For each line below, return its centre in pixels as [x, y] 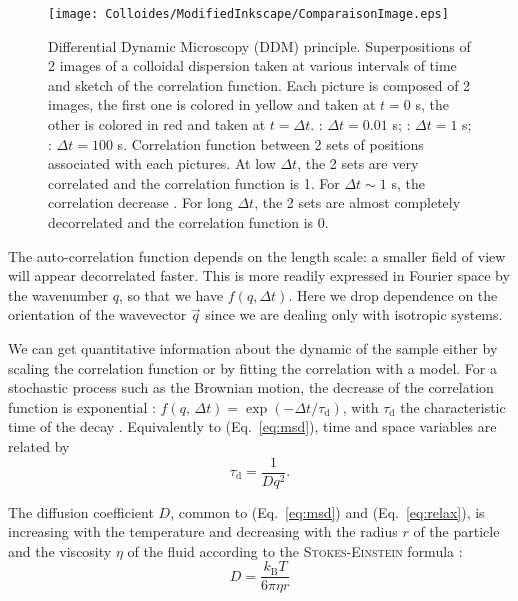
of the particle [456, 531]
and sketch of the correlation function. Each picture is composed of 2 [259, 84]
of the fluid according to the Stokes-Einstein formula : [295, 550]
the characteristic [453, 406]
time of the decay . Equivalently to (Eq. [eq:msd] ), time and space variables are [252, 426]
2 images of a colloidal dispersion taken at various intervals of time [252, 65]
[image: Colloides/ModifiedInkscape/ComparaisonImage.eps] [248, 14]
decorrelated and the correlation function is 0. [188, 222]
